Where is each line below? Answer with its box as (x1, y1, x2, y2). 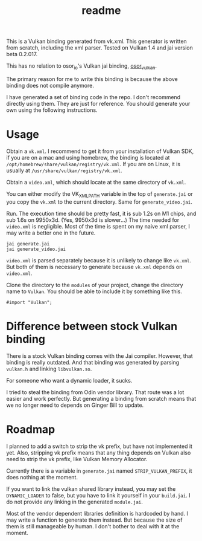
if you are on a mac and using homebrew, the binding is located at (6, 154, 170, 161)
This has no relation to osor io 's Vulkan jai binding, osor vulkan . (6, 62, 157, 71)
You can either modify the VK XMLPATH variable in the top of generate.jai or (6, 190, 193, 199)
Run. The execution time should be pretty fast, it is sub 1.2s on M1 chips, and (6, 210, 197, 217)
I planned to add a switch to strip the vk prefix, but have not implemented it (6, 442, 193, 450)
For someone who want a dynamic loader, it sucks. (6, 377, 133, 384)
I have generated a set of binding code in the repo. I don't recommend (6, 93, 181, 100)
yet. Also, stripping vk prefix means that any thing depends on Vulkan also (6, 449, 191, 456)
